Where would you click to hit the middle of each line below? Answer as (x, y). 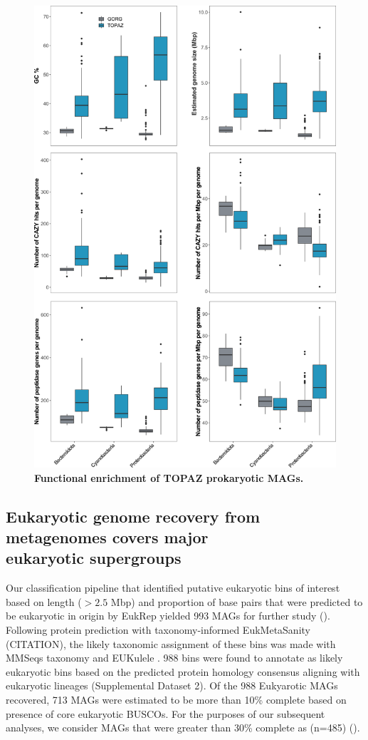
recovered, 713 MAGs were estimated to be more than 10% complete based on (176, 699)
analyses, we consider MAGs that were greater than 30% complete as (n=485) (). (183, 728)
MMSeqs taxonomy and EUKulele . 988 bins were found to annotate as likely (174, 658)
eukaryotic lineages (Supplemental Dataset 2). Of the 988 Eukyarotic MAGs (172, 685)
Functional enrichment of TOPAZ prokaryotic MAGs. (169, 477)
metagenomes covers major (107, 536)
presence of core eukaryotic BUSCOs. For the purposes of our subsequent (165, 713)
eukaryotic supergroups (94, 558)
